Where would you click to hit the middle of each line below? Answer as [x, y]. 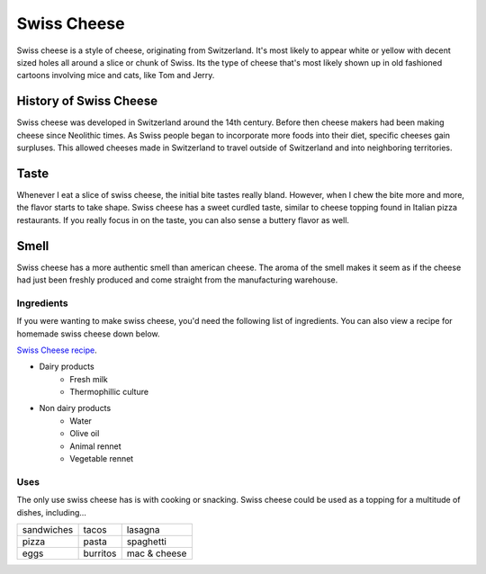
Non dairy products [75, 408]
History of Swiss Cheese [87, 101]
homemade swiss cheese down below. [89, 334]
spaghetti [146, 542]
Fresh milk [89, 379]
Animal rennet [95, 446]
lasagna [143, 529]
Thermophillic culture [109, 392]
